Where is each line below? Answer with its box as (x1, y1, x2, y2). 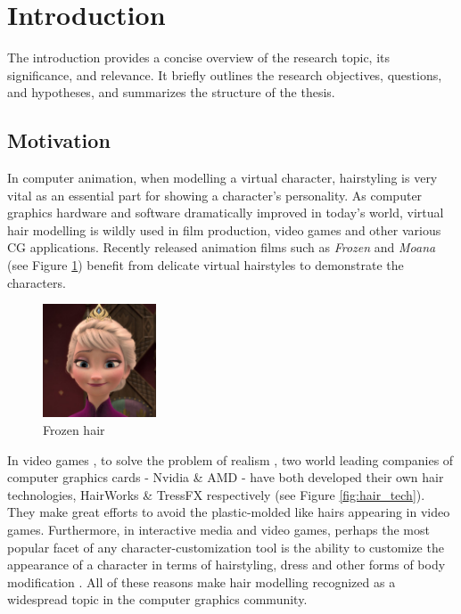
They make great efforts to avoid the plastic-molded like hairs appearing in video (7, 503, 450, 521)
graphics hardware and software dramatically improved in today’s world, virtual (7, 203, 444, 222)
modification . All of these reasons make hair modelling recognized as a (7, 572, 396, 591)
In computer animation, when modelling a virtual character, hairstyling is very (7, 168, 438, 187)
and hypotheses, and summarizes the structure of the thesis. (7, 83, 335, 102)
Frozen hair (43, 421, 105, 439)
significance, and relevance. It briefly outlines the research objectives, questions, (7, 65, 442, 84)
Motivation (7, 127, 111, 154)
